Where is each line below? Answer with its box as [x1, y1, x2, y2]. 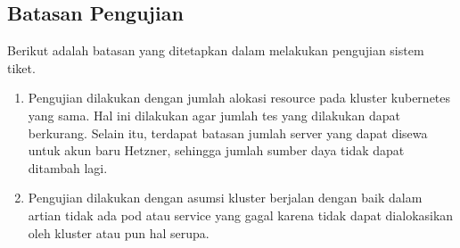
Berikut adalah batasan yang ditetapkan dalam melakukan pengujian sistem [7, 41, 424, 60]
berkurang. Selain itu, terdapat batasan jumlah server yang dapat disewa [28, 123, 428, 142]
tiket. [7, 58, 36, 77]
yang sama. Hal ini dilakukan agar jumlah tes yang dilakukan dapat [28, 105, 400, 124]
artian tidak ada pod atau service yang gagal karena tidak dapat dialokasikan [28, 205, 454, 224]
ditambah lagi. [28, 158, 108, 177]
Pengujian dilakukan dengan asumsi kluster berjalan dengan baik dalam [28, 188, 423, 207]
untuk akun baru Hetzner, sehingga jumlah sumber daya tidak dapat [28, 141, 405, 160]
